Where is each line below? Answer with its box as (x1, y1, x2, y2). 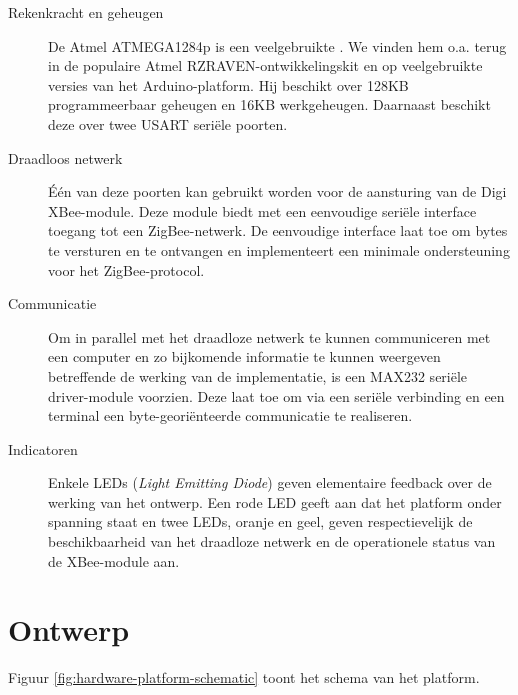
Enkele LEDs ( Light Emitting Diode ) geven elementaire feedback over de (48, 472, 492, 493)
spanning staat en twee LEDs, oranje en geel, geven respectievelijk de (48, 511, 473, 532)
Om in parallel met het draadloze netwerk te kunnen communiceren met (48, 326, 491, 347)
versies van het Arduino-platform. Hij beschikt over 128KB (48, 74, 409, 95)
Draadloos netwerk (8, 147, 123, 168)
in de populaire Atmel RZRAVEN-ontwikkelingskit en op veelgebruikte (48, 55, 483, 76)
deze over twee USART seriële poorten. (48, 113, 288, 134)
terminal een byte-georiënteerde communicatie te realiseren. (48, 405, 413, 426)
